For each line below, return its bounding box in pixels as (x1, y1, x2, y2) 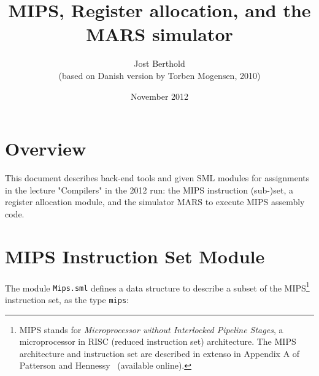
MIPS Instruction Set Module (5, 243, 265, 268)
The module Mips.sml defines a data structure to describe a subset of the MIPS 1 (5, 279, 310, 294)
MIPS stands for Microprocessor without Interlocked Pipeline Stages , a (19, 323, 283, 336)
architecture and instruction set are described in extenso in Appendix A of (19, 347, 300, 359)
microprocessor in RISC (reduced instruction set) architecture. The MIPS (19, 335, 296, 348)
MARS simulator (86, 21, 233, 47)
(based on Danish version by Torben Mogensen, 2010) (58, 69, 261, 81)
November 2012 (130, 89, 189, 102)
